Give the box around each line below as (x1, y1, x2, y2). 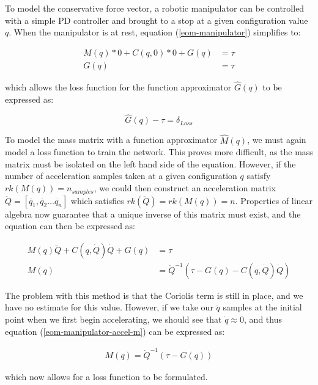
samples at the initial (223, 301, 302, 313)
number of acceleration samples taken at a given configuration (5, 169, 237, 182)
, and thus (244, 312, 282, 325)
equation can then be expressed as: (5, 219, 135, 232)
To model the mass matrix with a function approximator (5, 133, 218, 146)
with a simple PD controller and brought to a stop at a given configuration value (5, 13, 308, 26)
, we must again (247, 133, 306, 146)
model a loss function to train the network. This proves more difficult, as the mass (5, 145, 313, 158)
